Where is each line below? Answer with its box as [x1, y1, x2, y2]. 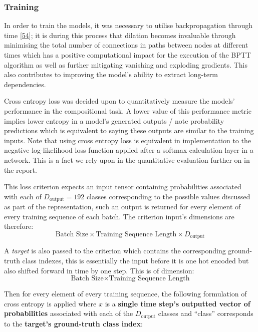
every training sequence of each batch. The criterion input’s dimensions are [4, 211, 234, 221]
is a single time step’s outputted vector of [105, 298, 250, 308]
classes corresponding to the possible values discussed [86, 191, 250, 201]
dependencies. [4, 79, 46, 89]
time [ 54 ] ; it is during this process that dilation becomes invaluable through [4, 30, 236, 40]
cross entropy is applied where [4, 298, 97, 308]
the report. [4, 164, 37, 175]
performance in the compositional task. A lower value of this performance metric [4, 105, 251, 116]
